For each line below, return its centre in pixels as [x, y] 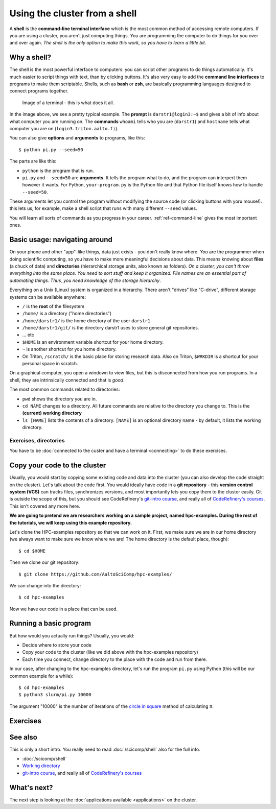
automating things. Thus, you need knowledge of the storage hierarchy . [85, 280]
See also [24, 737]
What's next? [31, 787]
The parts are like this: [33, 161]
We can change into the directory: [45, 585]
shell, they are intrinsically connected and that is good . [67, 380]
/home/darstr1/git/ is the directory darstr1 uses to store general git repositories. [111, 328]
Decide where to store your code [57, 645]
